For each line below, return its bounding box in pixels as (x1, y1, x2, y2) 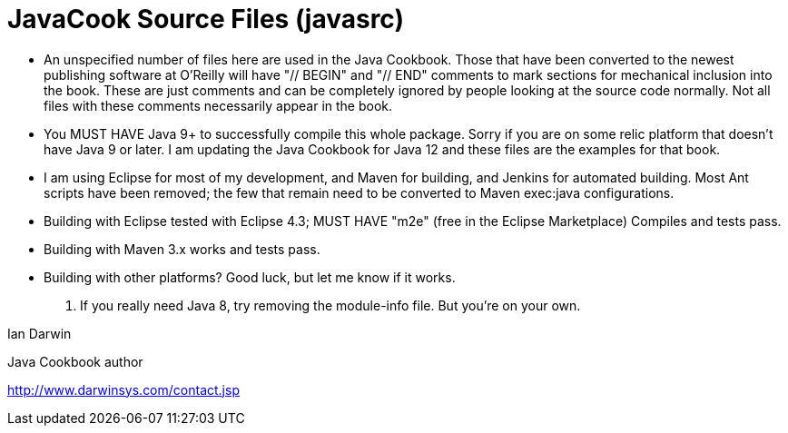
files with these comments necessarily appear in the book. (44, 97, 393, 113)
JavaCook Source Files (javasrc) (7, 4, 405, 34)
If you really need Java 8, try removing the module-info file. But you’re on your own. (80, 297, 581, 313)
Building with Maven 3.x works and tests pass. (44, 241, 320, 257)
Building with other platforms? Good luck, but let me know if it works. (44, 269, 456, 285)
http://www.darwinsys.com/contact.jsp (7, 381, 240, 398)
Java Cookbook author (7, 353, 143, 369)
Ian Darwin (7, 325, 72, 341)
